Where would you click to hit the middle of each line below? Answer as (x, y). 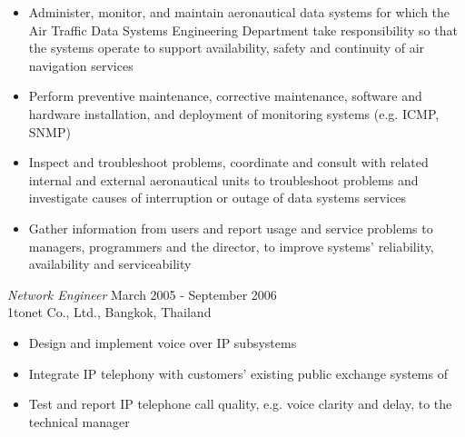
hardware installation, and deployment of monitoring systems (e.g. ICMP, (234, 113)
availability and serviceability (110, 264)
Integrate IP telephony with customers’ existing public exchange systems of (238, 373)
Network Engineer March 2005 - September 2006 (142, 294)
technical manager (79, 421)
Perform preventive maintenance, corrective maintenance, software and (225, 96)
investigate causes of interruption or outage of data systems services (218, 198)
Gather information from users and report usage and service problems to (231, 228)
